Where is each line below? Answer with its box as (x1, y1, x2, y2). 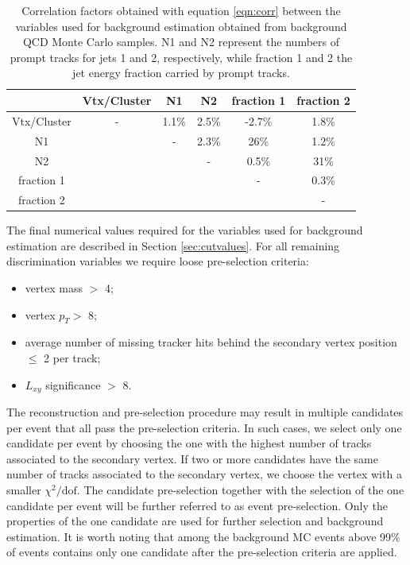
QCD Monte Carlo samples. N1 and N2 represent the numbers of (22, 33, 339, 50)
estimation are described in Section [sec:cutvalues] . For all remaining (6, 237, 340, 253)
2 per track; (44, 350, 101, 366)
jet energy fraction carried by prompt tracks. (72, 64, 290, 81)
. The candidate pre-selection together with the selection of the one (76, 482, 404, 498)
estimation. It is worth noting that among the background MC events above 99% (6, 528, 400, 544)
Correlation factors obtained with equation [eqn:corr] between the (21, 2, 341, 18)
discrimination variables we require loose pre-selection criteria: (6, 253, 309, 269)
